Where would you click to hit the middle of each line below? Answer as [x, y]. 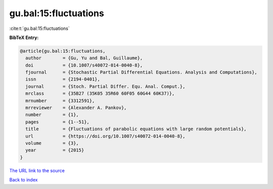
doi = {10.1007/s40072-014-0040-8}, [84, 65]
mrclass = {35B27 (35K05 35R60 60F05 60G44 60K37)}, [100, 93]
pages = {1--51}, [57, 122]
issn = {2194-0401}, [63, 79]
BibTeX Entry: [24, 37]
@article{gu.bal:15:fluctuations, [63, 51]
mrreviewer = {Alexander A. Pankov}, [76, 108]
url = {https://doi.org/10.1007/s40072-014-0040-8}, [105, 136]
